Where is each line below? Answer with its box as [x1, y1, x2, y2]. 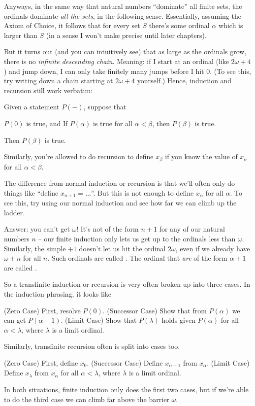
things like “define [4, 187, 59, 198]
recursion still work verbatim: [4, 85, 93, 95]
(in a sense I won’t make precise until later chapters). [46, 30, 207, 40]
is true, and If [26, 118, 68, 128]
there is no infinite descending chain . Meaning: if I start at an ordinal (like [4, 56, 229, 66]
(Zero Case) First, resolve [4, 305, 81, 315]
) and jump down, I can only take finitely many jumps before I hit [4, 66, 204, 76]
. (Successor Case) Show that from [102, 305, 207, 315]
